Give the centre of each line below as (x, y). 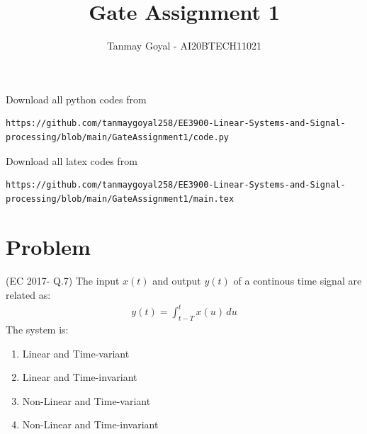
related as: (28, 295)
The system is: (37, 329)
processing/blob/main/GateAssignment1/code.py (117, 137)
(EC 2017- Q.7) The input (63, 281)
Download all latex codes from (72, 160)
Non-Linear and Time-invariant (90, 424)
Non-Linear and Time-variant (86, 400)
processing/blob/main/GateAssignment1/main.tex (120, 199)
